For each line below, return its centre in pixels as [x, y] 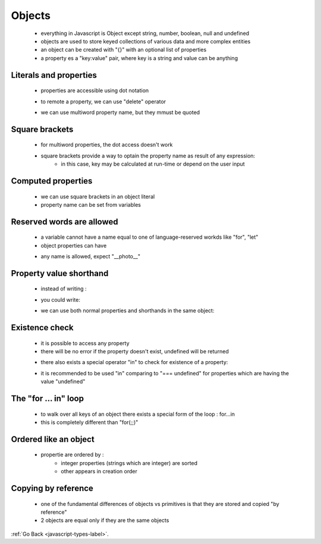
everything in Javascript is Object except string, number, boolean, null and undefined [145, 33]
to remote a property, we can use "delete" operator [103, 102]
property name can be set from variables [91, 204]
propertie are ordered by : [72, 455]
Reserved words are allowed [64, 222]
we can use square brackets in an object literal [98, 197]
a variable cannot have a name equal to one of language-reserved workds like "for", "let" [150, 237]
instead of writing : [64, 289]
